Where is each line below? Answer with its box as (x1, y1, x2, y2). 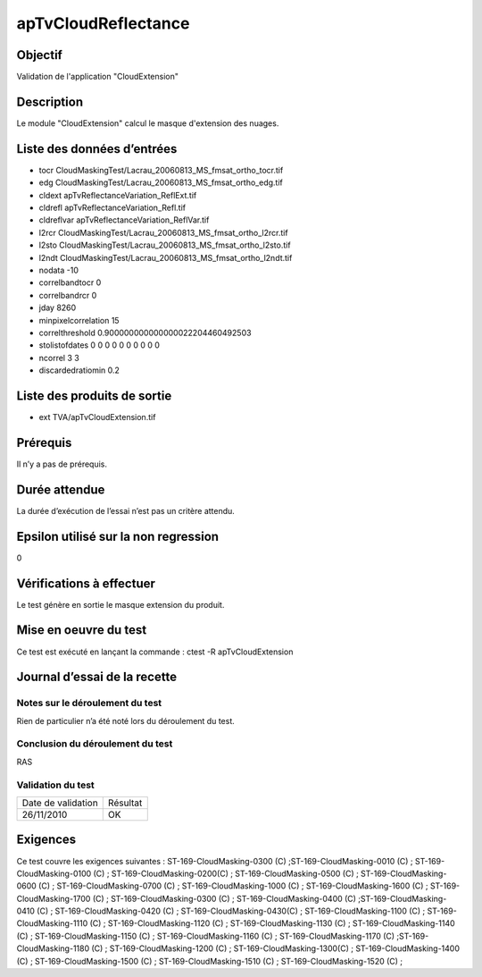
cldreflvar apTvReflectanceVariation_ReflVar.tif (38, 215, 210, 225)
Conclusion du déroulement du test (16, 737, 173, 750)
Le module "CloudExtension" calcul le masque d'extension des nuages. (16, 117, 279, 129)
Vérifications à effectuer (16, 576, 156, 591)
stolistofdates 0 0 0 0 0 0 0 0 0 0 (38, 340, 161, 350)
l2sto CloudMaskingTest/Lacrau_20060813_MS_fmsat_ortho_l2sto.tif (38, 240, 291, 250)
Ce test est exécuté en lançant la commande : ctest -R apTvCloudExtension (16, 646, 294, 657)
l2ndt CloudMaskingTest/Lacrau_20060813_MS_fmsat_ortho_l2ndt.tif (38, 252, 293, 263)
